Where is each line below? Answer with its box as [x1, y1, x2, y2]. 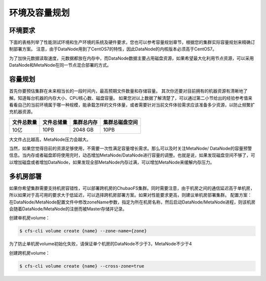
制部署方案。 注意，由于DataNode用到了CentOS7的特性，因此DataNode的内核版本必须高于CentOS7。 [9, 46, 217, 52]
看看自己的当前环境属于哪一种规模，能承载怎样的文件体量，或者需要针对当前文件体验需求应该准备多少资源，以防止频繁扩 [9, 102, 255, 108]
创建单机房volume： [9, 215, 50, 221]
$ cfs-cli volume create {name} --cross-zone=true [19, 263, 145, 269]
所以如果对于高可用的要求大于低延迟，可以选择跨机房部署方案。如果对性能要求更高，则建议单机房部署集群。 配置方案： [9, 192, 252, 198]
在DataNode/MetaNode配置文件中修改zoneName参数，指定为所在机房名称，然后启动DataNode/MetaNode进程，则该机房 [9, 199, 256, 205]
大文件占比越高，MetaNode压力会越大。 [9, 136, 91, 142]
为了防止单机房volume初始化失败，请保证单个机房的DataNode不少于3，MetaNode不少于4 [9, 241, 192, 247]
